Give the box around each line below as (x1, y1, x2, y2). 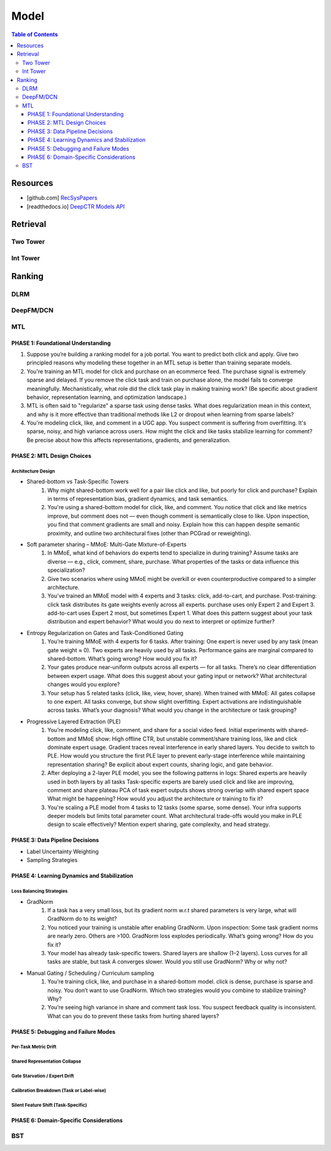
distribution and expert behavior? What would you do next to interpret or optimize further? (47, 618, 275, 625)
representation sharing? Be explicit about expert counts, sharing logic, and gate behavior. (47, 761, 273, 768)
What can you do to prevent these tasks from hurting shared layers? (47, 1012, 219, 1020)
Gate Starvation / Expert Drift (11, 1073, 74, 1079)
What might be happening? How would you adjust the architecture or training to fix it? (47, 795, 264, 803)
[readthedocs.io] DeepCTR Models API (26, 202, 125, 210)
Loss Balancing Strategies (11, 888, 68, 895)
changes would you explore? (47, 681, 120, 688)
